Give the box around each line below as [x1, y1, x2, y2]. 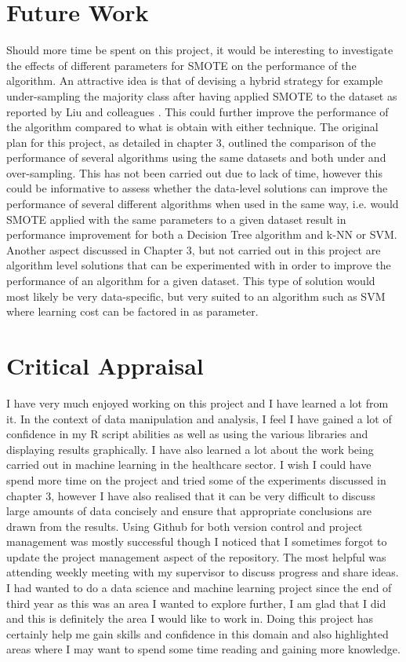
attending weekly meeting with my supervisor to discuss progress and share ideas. [6, 564, 399, 580]
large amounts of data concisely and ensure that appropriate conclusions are [6, 503, 372, 519]
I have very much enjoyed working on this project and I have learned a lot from [6, 394, 389, 411]
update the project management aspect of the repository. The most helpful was [6, 548, 386, 565]
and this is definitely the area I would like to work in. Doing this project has [6, 610, 374, 627]
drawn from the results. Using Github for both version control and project [6, 518, 363, 534]
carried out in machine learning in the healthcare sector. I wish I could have [6, 456, 372, 473]
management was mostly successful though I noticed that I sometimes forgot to [6, 533, 387, 550]
